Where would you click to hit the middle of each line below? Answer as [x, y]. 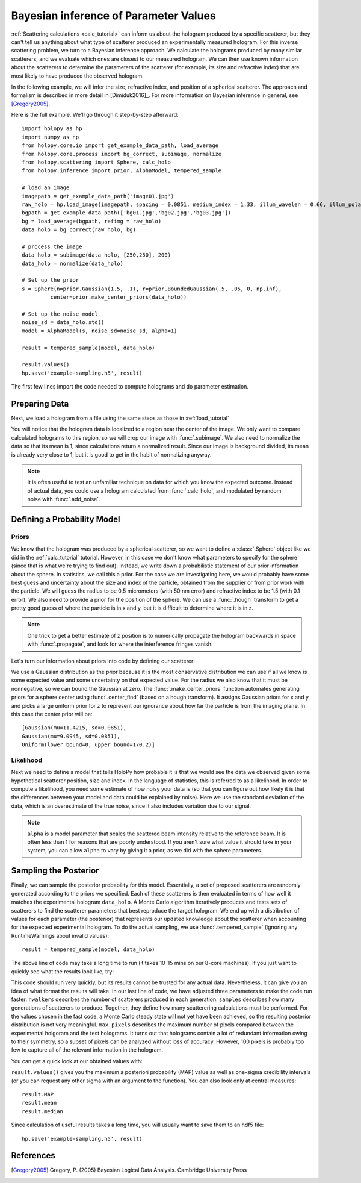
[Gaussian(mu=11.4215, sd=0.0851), [74, 728]
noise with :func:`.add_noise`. [64, 499]
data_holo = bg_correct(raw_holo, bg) [79, 230]
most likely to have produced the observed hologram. [77, 76]
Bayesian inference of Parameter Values [113, 16]
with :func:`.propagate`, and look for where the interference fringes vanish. [120, 644]
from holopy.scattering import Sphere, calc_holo [97, 162]
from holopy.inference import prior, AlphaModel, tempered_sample [122, 171]
